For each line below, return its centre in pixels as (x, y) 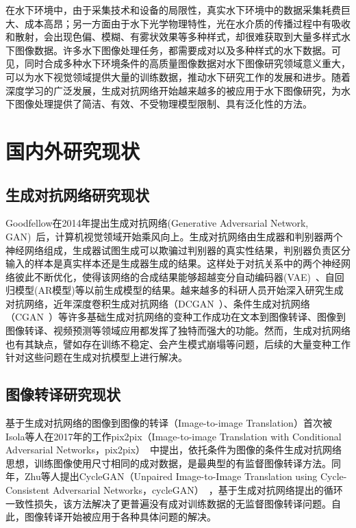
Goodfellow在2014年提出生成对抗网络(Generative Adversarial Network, (157, 223)
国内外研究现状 (73, 150)
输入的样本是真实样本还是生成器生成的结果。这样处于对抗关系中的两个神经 (173, 263)
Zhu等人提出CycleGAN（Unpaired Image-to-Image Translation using (171, 476)
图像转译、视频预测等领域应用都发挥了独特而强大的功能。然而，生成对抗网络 (178, 330)
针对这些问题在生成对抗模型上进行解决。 (97, 357)
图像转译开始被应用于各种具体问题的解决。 (120, 517)
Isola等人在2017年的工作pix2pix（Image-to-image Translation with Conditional (174, 436)
